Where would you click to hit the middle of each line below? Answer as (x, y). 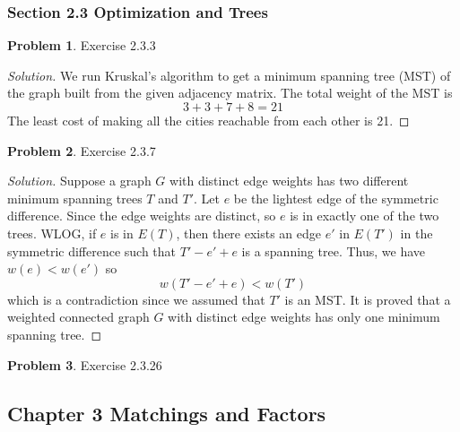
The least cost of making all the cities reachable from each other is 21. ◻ (208, 120)
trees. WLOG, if (52, 233)
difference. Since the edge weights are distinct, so (142, 216)
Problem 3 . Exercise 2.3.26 (85, 364)
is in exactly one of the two (365, 216)
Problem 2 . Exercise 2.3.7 (82, 150)
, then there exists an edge (249, 233)
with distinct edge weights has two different (289, 181)
